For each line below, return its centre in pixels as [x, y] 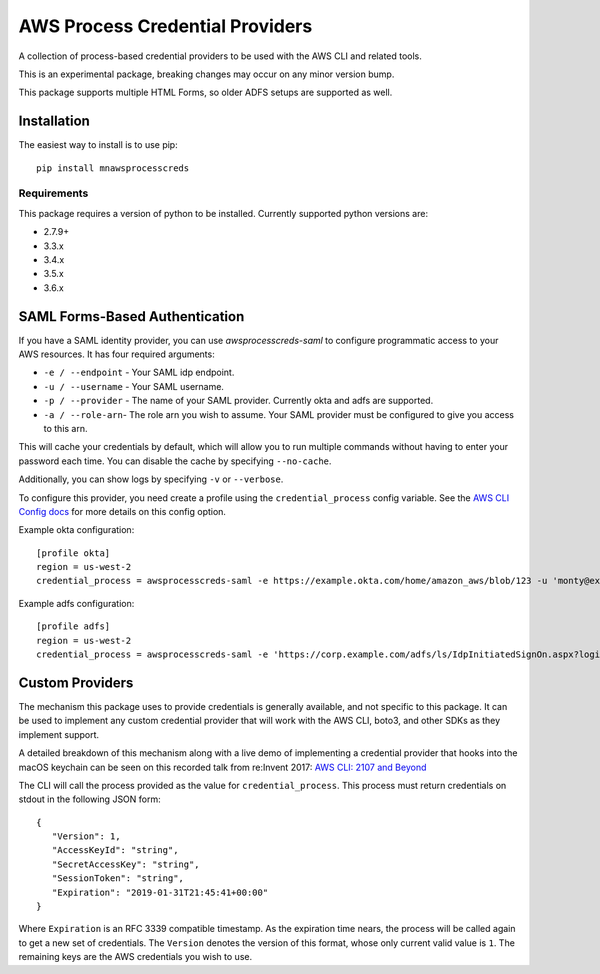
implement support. [59, 734]
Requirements [53, 193]
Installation [54, 121]
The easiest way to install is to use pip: [98, 145]
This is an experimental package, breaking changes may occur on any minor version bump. [206, 74]
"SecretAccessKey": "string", [125, 864]
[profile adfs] [73, 626]
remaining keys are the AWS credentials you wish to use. [135, 957]
